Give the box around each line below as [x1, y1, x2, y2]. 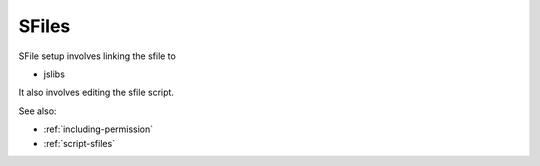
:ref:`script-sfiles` [43, 137, 115, 149]
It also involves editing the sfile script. [18, 86, 175, 99]
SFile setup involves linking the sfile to [18, 50, 177, 62]
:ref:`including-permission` [43, 123, 154, 135]
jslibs [43, 68, 65, 80]
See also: [18, 105, 57, 117]
